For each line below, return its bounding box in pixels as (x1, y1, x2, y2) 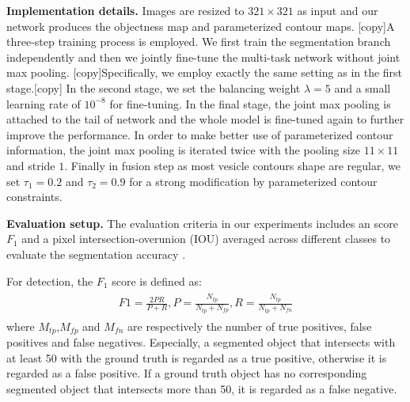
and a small (334, 79, 391, 96)
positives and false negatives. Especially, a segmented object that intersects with (6, 334, 396, 351)
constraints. (6, 188, 63, 205)
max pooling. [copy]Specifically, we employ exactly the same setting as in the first (6, 64, 403, 81)
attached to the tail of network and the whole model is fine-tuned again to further (6, 111, 404, 127)
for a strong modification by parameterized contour (129, 173, 378, 189)
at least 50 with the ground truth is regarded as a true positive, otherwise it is (6, 349, 387, 366)
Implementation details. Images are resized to (6, 2, 245, 18)
